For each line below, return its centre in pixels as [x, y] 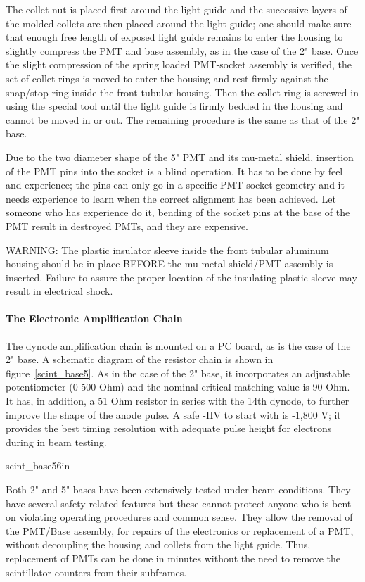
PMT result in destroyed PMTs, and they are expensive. [127, 226]
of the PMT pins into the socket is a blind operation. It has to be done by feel [174, 171]
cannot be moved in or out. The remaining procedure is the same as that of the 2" [183, 119]
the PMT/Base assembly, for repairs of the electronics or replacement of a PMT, [180, 530]
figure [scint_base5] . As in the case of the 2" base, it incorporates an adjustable [178, 373]
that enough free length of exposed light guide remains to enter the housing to [174, 37]
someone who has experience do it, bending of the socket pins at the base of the [178, 212]
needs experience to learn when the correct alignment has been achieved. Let [171, 198]
